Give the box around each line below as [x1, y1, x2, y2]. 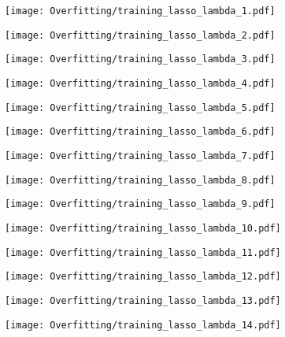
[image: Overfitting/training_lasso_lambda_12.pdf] [5, 271, 281, 283]
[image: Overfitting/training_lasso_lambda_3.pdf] [5, 54, 276, 65]
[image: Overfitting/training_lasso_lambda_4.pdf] [5, 77, 276, 89]
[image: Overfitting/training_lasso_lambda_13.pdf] [5, 294, 281, 306]
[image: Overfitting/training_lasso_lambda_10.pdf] [5, 222, 281, 234]
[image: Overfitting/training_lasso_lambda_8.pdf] [5, 174, 276, 186]
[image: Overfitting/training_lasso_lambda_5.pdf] [5, 102, 276, 113]
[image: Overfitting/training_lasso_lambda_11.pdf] [5, 246, 281, 258]
